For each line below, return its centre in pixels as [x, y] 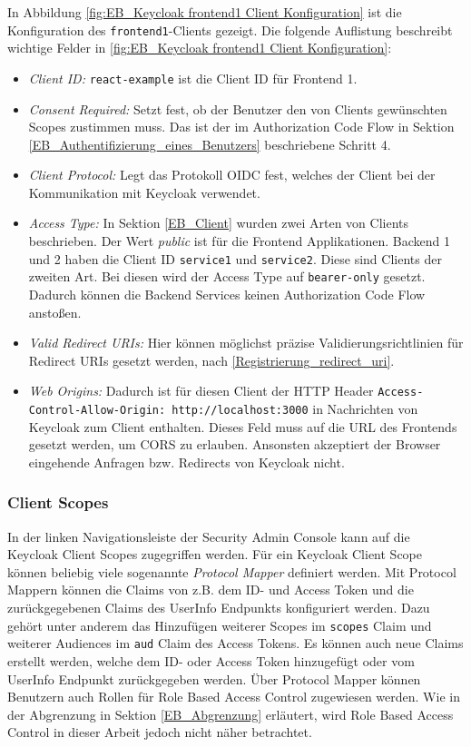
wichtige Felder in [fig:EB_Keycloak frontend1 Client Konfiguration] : [200, 48]
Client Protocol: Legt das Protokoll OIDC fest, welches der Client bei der [232, 175]
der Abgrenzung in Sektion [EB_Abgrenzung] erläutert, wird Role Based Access [231, 714]
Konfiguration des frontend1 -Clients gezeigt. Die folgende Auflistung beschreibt [230, 29]
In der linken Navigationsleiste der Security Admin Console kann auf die [209, 536]
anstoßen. [55, 312]
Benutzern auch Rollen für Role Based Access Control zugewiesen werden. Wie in [234, 697]
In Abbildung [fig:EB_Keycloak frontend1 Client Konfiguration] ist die [205, 12]
